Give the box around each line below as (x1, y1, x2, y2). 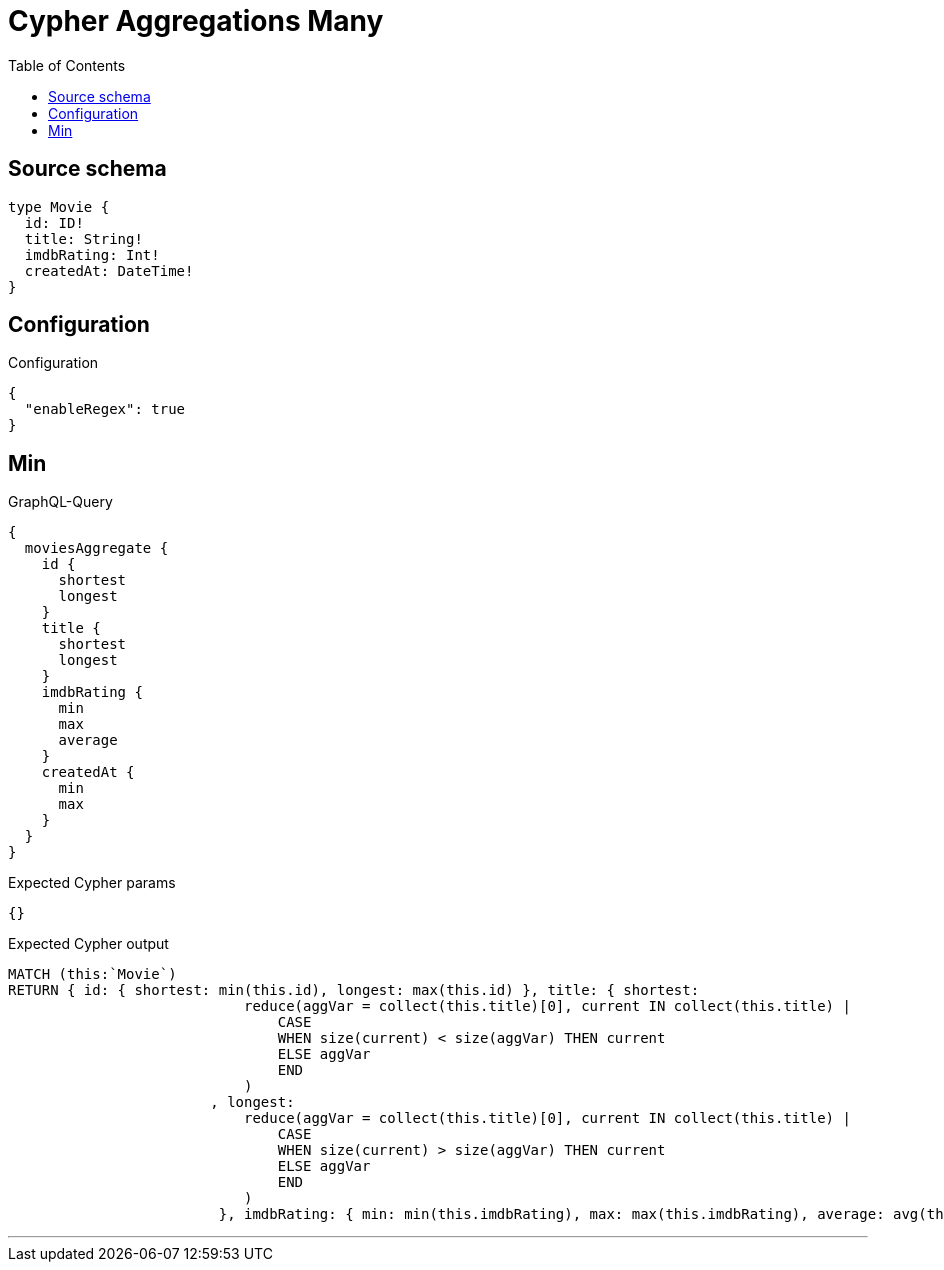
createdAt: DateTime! (24, 262, 194, 279)
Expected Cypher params (8, 874, 176, 892)
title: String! (24, 230, 143, 247)
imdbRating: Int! (24, 246, 160, 263)
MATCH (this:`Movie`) (8, 966, 177, 983)
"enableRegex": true (24, 401, 186, 418)
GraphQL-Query (8, 493, 113, 511)
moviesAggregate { (24, 540, 169, 557)
